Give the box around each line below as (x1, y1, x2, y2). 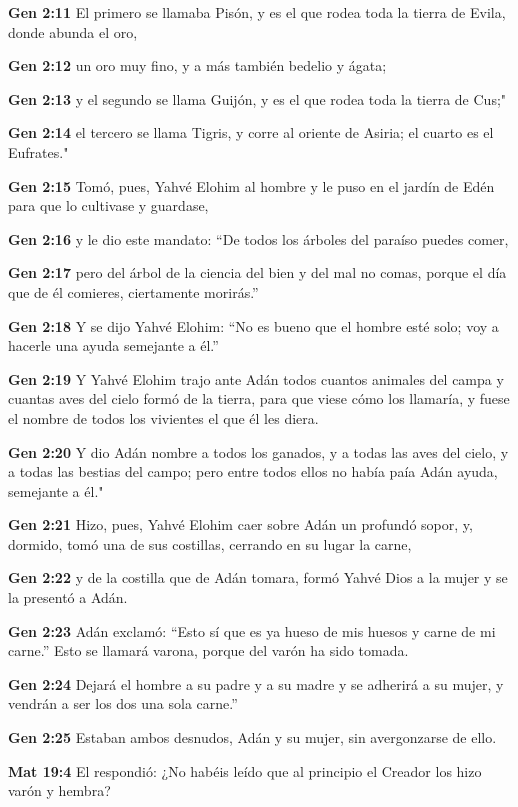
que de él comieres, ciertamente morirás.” (8, 281, 259, 302)
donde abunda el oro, (8, 21, 138, 42)
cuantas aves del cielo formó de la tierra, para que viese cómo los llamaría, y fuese (8, 388, 510, 409)
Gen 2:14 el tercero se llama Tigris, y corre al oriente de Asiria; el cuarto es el (8, 122, 494, 143)
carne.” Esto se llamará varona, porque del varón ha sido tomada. (8, 640, 409, 661)
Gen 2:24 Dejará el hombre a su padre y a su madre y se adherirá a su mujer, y (8, 673, 504, 694)
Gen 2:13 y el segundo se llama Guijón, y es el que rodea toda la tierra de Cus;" (8, 88, 507, 109)
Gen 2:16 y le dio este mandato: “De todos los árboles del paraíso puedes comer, (8, 228, 509, 249)
